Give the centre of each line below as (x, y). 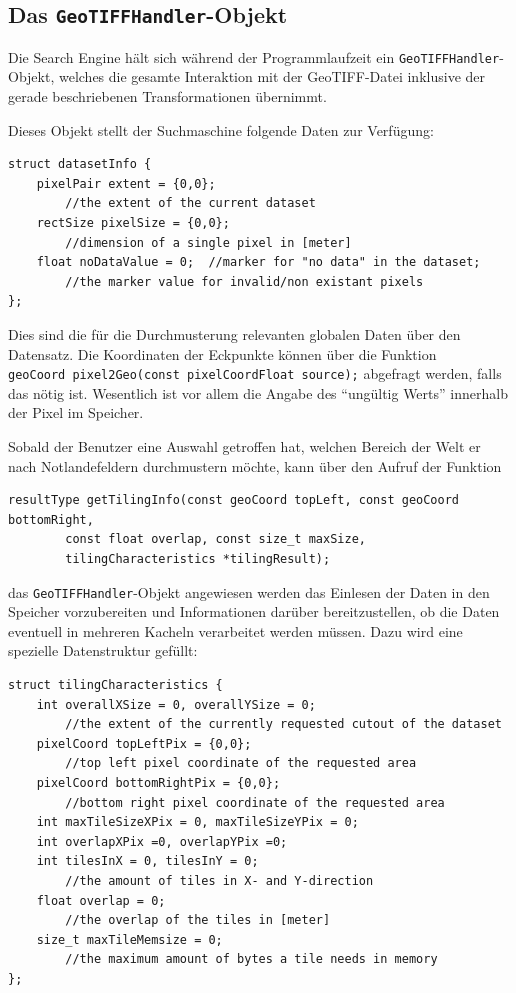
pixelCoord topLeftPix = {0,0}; (144, 743)
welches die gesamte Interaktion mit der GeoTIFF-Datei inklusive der (271, 76)
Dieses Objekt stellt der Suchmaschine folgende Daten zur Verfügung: (221, 129)
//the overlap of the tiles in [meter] (198, 920)
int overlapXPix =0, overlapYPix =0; (162, 841)
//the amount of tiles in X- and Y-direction (219, 880)
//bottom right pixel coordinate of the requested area (255, 802)
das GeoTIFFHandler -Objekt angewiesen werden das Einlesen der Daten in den (249, 591)
